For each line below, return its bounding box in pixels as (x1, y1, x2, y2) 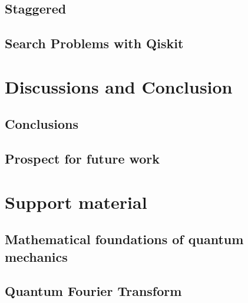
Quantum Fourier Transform (5, 282, 182, 300)
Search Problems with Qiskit (5, 34, 184, 52)
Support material (5, 189, 147, 214)
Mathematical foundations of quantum (5, 230, 244, 248)
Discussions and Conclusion (5, 74, 233, 98)
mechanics (5, 247, 68, 265)
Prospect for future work (5, 149, 160, 168)
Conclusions (5, 115, 79, 133)
